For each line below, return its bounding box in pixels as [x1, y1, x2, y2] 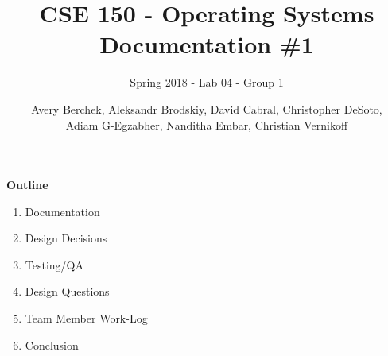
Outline [6, 176, 48, 193]
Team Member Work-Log [25, 310, 148, 327]
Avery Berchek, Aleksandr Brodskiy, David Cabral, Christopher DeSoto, [31, 100, 382, 117]
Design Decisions [25, 230, 107, 246]
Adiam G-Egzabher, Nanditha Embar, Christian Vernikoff [65, 116, 348, 133]
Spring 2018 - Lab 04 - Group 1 [130, 74, 284, 91]
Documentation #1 [99, 28, 314, 60]
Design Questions [25, 283, 110, 300]
